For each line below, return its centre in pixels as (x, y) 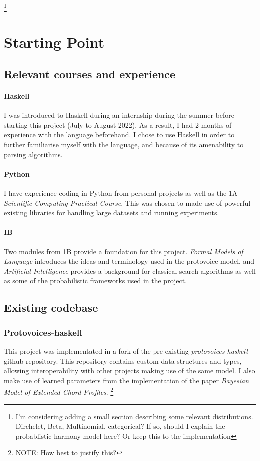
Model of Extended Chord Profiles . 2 (59, 391)
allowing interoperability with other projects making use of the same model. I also (130, 371)
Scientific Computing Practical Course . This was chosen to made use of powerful (127, 203)
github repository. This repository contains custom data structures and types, (123, 361)
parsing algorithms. (33, 154)
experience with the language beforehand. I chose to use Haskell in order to (119, 135)
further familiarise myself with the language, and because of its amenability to (124, 144)
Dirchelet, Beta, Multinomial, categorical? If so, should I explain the (120, 426)
